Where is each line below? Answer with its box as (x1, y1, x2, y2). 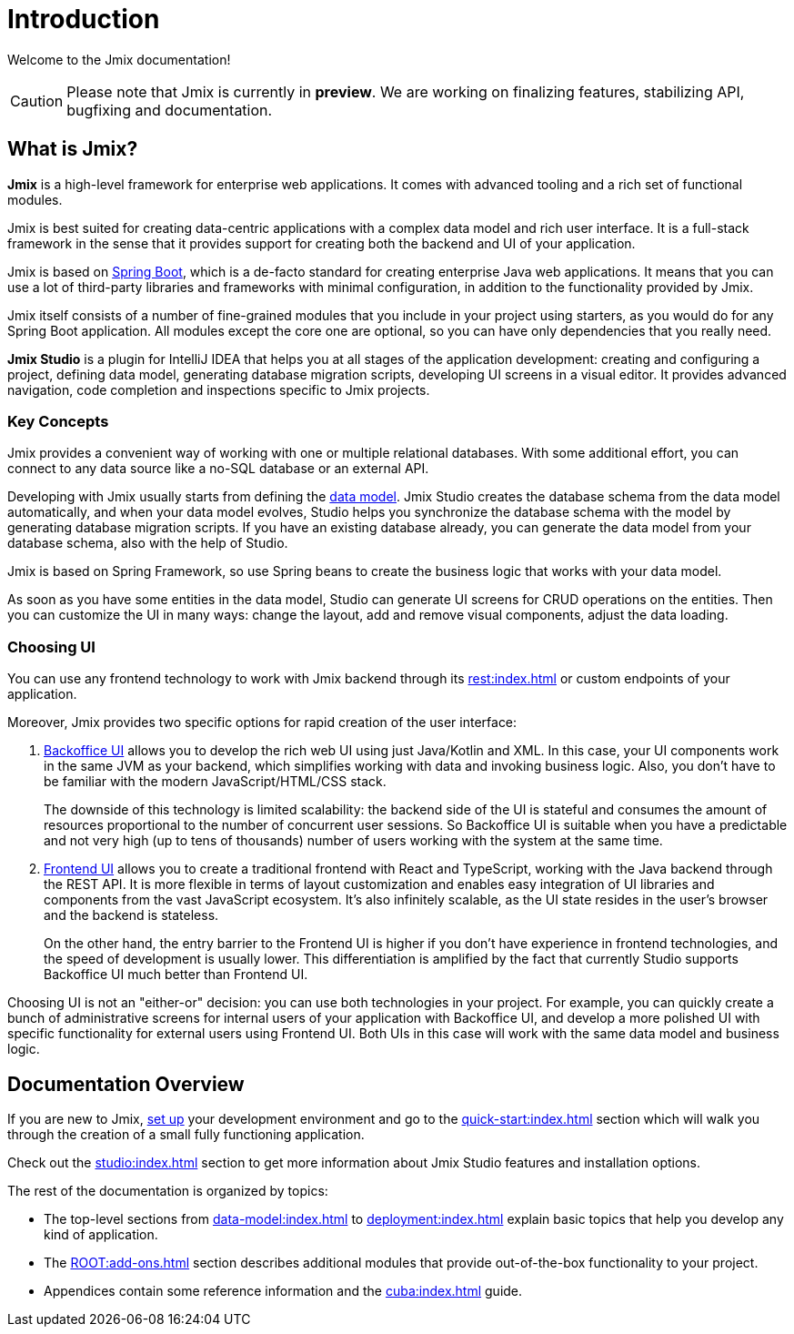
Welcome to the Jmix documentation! (7, 51, 231, 67)
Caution (10, 91, 64, 110)
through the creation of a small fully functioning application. (7, 1126, 365, 1142)
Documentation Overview (7, 1072, 245, 1096)
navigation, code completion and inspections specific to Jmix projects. (7, 381, 430, 398)
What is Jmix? (7, 137, 138, 161)
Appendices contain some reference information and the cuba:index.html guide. (44, 1282, 523, 1299)
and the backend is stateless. (44, 907, 219, 924)
